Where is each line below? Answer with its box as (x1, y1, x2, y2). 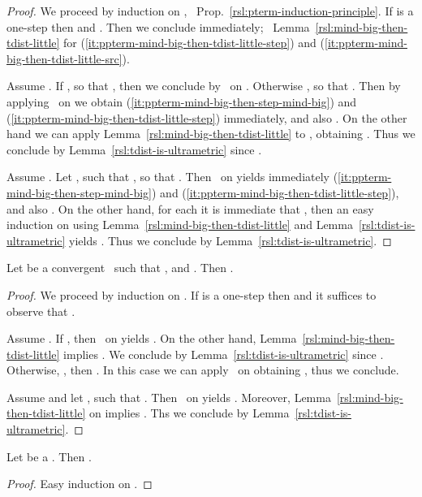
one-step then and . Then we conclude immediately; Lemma (6, 18, 310, 35)
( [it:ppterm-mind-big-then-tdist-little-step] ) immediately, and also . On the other (6, 109, 407, 126)
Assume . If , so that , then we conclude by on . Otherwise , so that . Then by (6, 77, 401, 94)
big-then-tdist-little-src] (6, 50, 123, 67)
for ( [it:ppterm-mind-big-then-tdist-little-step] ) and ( (63, 34, 325, 51)
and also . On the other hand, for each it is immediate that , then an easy (6, 200, 374, 217)
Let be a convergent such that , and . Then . (6, 259, 234, 276)
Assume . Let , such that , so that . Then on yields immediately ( (6, 168, 338, 185)
